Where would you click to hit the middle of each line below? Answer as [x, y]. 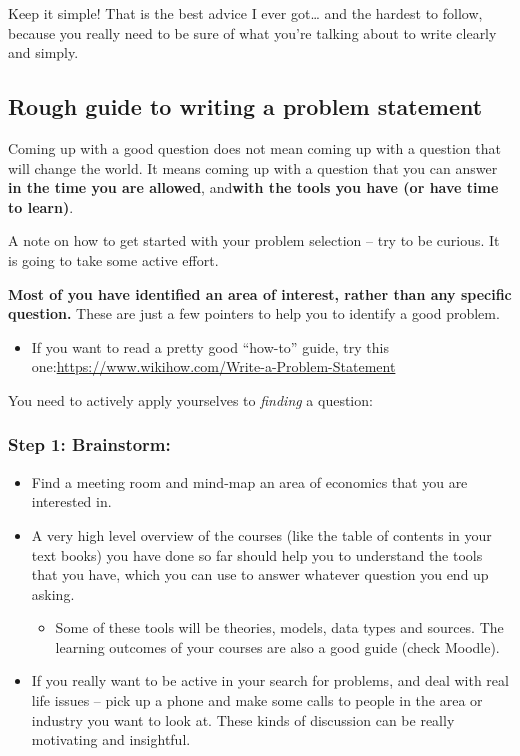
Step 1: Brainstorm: [89, 444]
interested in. [71, 501]
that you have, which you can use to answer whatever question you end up [260, 574]
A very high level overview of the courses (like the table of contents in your [261, 534]
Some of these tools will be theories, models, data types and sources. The [279, 627]
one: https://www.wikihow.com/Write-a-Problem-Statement [213, 366]
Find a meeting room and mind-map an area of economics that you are [249, 481]
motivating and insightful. [111, 739]
